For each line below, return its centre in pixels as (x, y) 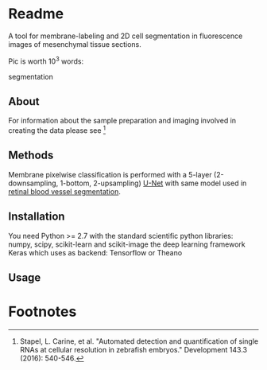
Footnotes (43, 312)
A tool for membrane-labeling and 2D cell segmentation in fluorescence (126, 36)
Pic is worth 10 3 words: (46, 60)
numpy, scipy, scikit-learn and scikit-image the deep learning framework (127, 244)
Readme (36, 14)
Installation (37, 217)
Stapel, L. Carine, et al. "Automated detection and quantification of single (139, 341)
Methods (31, 156)
